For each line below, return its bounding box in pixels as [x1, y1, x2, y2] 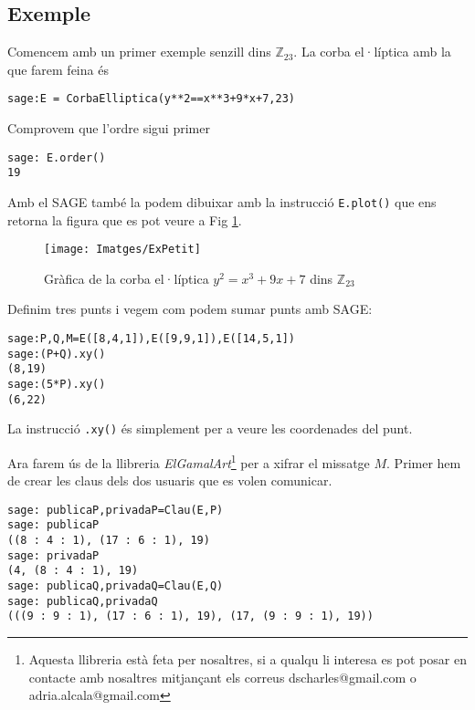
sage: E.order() [7, 151, 106, 164]
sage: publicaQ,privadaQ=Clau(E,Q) [7, 579, 224, 593]
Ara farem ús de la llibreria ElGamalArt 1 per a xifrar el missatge [7, 450, 370, 472]
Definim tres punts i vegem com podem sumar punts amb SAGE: [7, 299, 373, 318]
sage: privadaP [7, 548, 100, 562]
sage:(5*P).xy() [7, 378, 106, 392]
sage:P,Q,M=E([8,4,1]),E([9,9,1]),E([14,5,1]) [7, 332, 295, 346]
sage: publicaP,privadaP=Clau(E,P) [7, 503, 224, 517]
